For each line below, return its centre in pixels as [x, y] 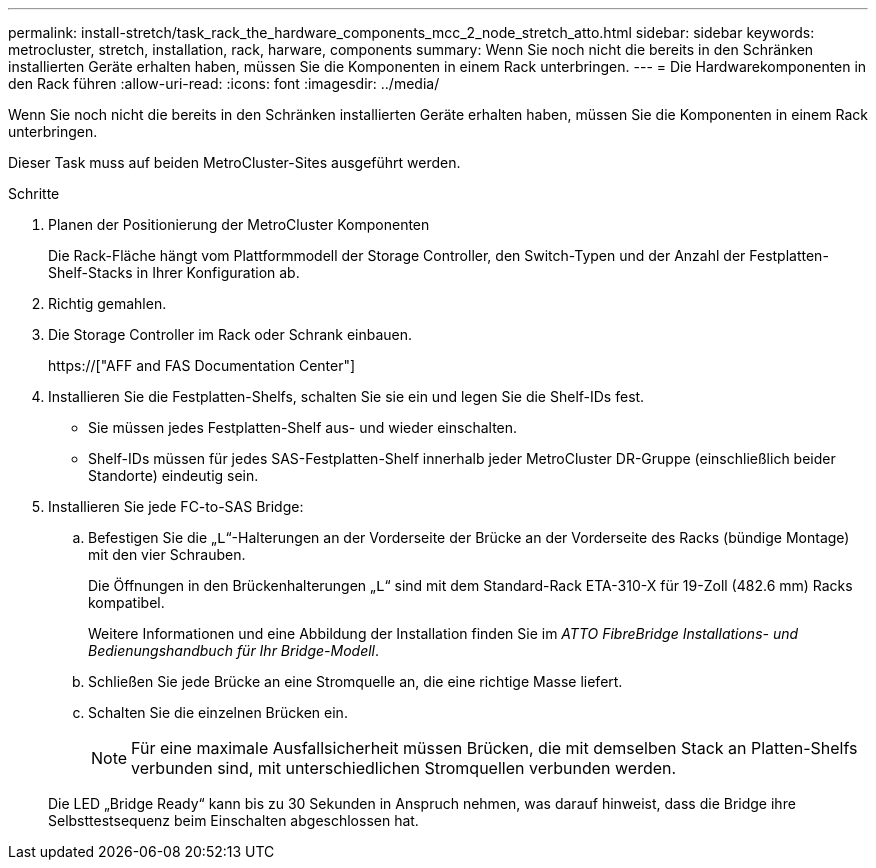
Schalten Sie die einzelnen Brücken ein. [218, 712]
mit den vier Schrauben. [167, 554]
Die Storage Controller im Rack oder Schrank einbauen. [230, 334]
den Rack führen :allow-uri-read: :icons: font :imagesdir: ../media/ [224, 83]
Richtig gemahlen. [107, 303]
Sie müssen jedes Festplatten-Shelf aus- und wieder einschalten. [303, 427]
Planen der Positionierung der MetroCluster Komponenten [239, 224]
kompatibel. [126, 602]
